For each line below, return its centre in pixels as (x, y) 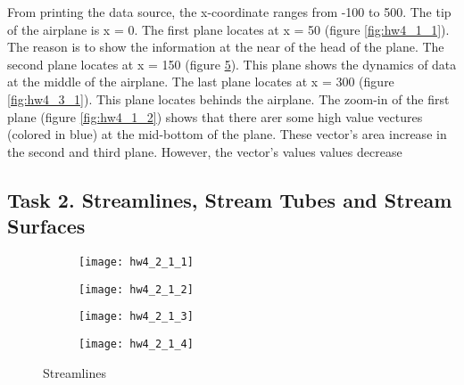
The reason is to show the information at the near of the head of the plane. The (226, 47)
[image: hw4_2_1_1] (136, 262)
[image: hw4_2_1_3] (136, 317)
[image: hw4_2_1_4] (136, 344)
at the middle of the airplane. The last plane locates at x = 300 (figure (201, 82)
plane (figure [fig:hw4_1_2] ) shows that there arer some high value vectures (215, 116)
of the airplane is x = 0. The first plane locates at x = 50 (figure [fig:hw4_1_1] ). (228, 29)
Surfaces (46, 226)
